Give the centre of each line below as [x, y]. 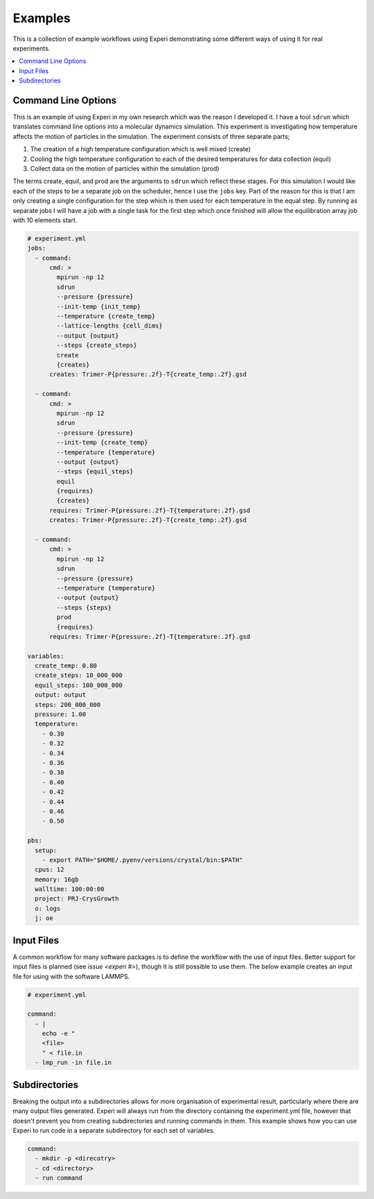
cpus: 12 [50, 870]
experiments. [32, 48]
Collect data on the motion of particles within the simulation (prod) [125, 168]
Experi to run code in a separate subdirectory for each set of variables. [114, 1130]
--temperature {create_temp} [106, 316]
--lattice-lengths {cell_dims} [109, 326]
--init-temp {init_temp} [99, 306]
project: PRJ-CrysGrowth [77, 899]
